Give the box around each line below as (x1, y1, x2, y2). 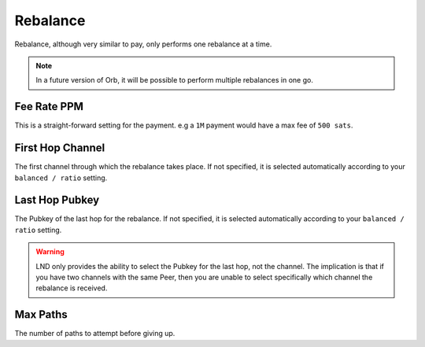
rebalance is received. (35, 283, 108, 293)
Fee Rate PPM (14, 100, 84, 113)
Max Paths (14, 308, 68, 322)
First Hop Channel (14, 142, 105, 155)
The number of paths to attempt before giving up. (14, 329, 176, 338)
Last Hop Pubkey (14, 194, 100, 207)
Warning (35, 247, 65, 257)
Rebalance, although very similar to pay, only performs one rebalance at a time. (14, 39, 272, 49)
